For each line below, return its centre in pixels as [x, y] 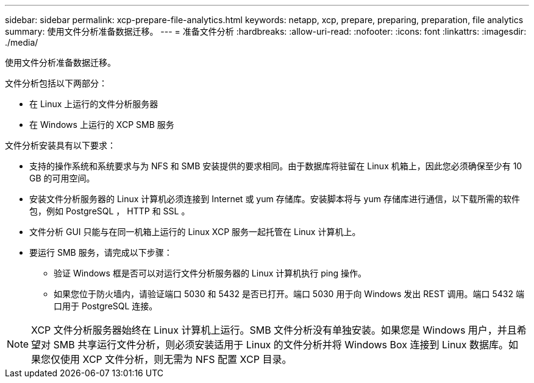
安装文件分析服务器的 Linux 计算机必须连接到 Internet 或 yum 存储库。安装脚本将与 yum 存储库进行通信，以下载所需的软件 [275, 199]
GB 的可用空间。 [62, 178]
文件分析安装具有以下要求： [60, 145]
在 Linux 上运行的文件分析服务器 [94, 104]
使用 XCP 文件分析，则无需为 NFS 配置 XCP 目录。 [176, 359]
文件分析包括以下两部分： [56, 83]
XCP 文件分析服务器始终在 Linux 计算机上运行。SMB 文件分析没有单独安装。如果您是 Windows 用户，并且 [274, 330]
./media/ [22, 42]
